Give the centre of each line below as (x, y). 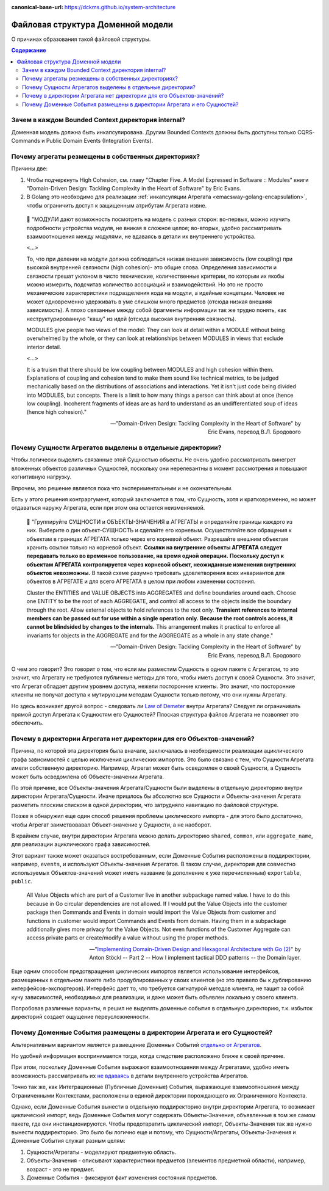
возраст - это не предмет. (60, 1169)
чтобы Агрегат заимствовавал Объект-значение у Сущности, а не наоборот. (111, 825)
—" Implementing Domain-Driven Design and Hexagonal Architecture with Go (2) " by (195, 949)
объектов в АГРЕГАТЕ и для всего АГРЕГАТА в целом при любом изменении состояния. (141, 581)
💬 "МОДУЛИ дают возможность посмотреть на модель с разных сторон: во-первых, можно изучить (158, 219)
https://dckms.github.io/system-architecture (120, 7)
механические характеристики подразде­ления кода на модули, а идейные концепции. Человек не (155, 293)
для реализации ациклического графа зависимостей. (81, 844)
